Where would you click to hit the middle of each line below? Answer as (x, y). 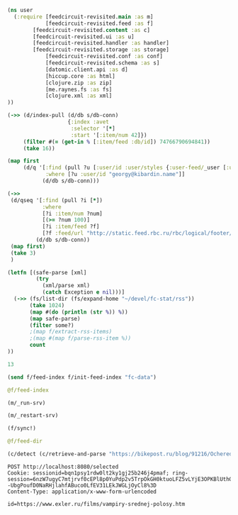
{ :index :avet (89, 122)
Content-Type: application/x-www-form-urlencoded (82, 492)
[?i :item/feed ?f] (71, 227)
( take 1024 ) (47, 305)
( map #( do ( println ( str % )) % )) (79, 312)
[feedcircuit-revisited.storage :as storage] (101, 50)
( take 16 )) (39, 148)
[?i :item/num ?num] (72, 214)
